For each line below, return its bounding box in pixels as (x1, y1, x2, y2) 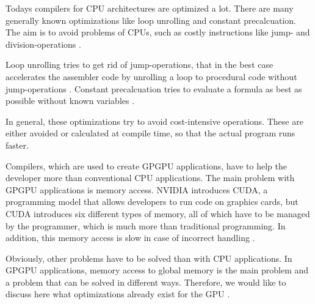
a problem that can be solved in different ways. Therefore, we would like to (5, 275, 286, 288)
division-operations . (5, 37, 81, 50)
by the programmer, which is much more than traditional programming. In (5, 219, 286, 232)
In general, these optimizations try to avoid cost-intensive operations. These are (5, 114, 303, 127)
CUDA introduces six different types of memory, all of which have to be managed (5, 207, 310, 220)
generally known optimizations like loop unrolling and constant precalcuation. (5, 13, 296, 26)
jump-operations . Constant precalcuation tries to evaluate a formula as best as (5, 82, 302, 95)
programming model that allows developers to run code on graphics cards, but (5, 195, 299, 208)
